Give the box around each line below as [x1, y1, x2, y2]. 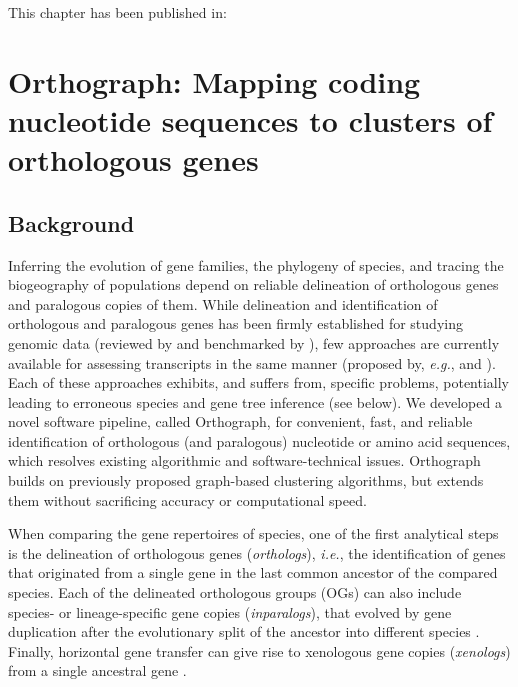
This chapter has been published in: [8, 2, 227, 22]
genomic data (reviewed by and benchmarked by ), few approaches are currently [8, 332, 500, 353]
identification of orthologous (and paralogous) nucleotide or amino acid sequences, [8, 430, 511, 451]
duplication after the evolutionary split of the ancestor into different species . [8, 621, 480, 642]
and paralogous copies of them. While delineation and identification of [8, 293, 438, 314]
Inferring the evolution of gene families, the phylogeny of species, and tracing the [8, 254, 504, 275]
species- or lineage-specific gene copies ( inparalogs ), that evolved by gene [8, 601, 452, 622]
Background [8, 207, 135, 238]
